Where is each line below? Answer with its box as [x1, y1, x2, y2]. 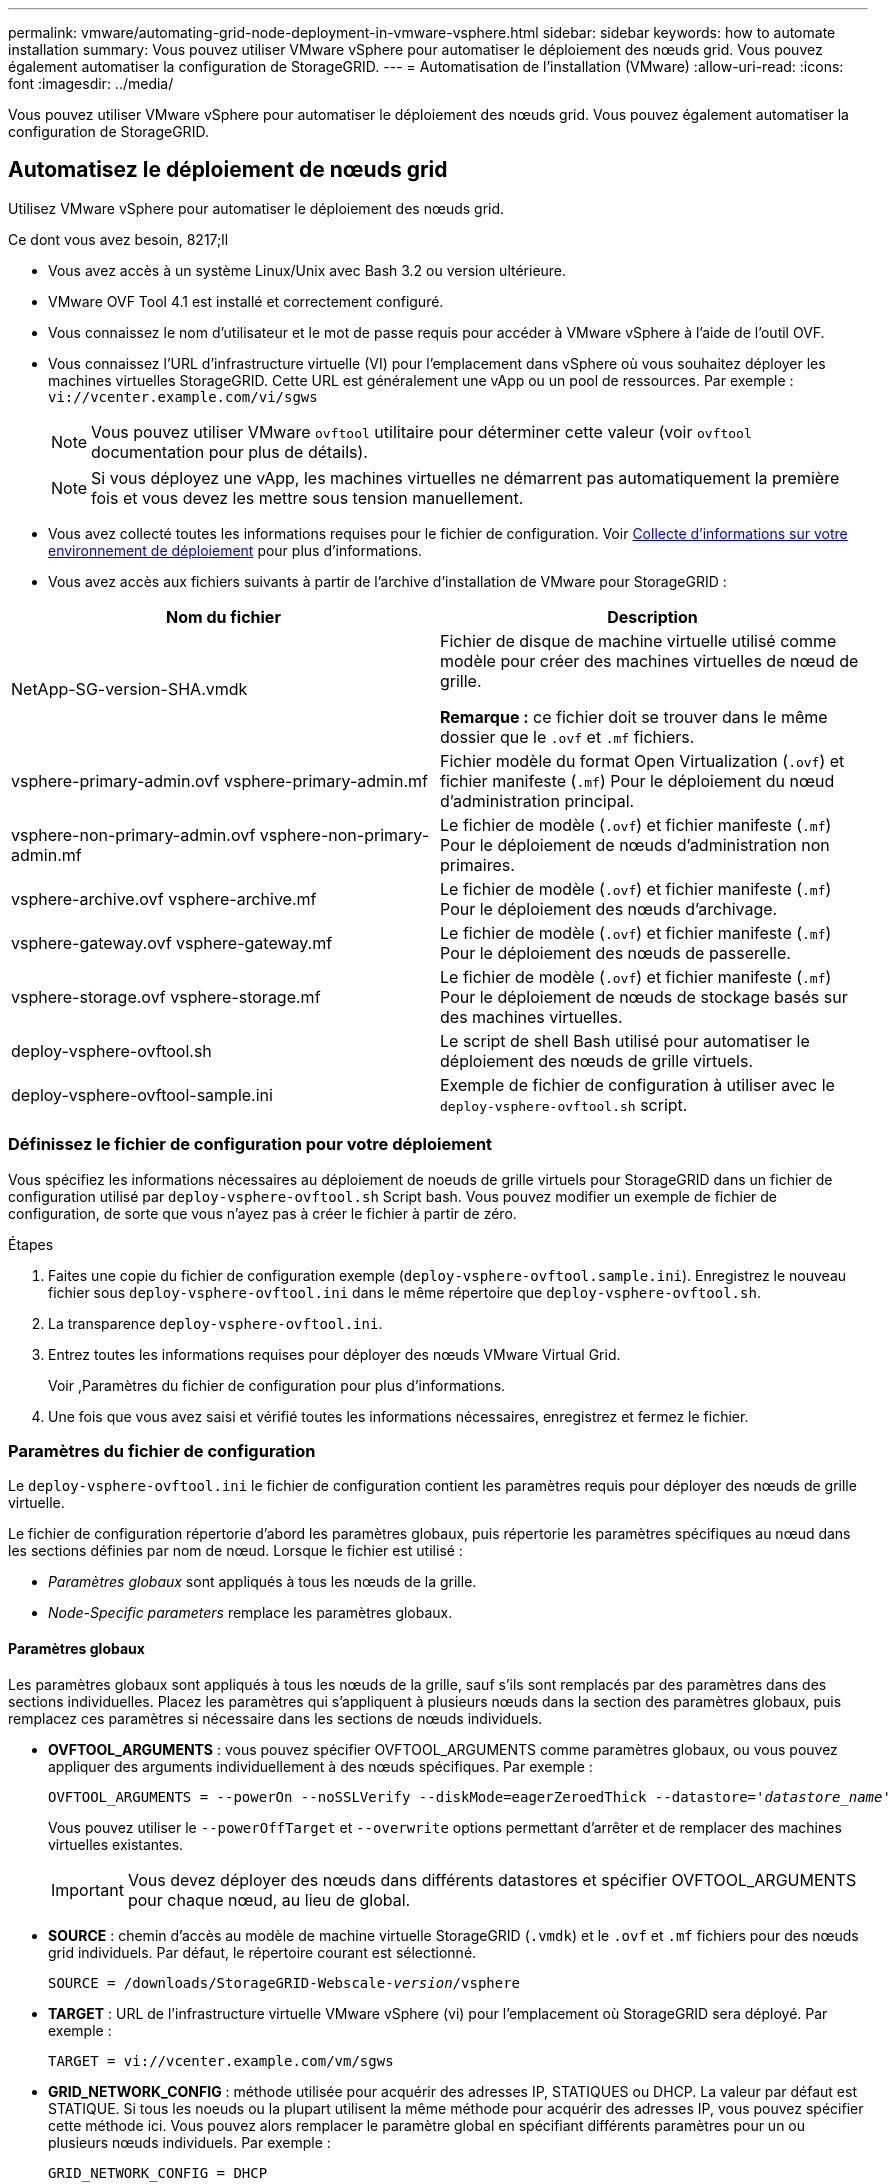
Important [51, 1879, 124, 1900]
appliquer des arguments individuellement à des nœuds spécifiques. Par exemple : [48, 1757, 593, 1775]
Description [607, 606, 698, 627]
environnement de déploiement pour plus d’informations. [48, 541, 423, 559]
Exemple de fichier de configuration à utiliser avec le [440, 1074, 835, 1095]
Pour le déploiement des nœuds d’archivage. [440, 898, 778, 919]
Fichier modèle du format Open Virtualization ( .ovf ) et [440, 750, 845, 771]
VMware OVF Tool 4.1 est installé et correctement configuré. [48, 292, 444, 310]
